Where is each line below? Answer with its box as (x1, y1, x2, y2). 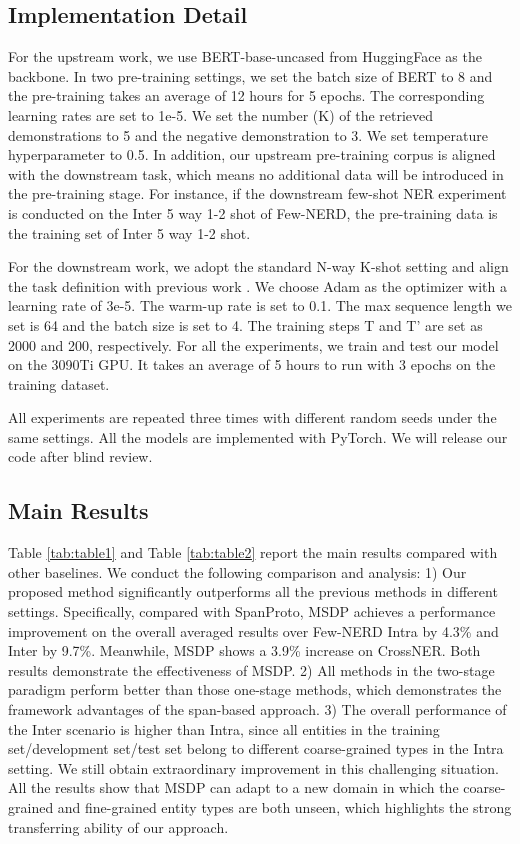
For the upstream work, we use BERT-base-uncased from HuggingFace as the (8, 46, 482, 67)
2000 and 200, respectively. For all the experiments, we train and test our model (8, 334, 499, 355)
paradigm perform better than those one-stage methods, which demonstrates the (8, 679, 502, 700)
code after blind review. (8, 446, 153, 467)
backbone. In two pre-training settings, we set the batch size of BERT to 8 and (8, 65, 493, 86)
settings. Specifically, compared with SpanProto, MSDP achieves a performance (8, 601, 496, 622)
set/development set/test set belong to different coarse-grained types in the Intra (8, 738, 504, 759)
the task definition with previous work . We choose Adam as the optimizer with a (8, 275, 507, 296)
